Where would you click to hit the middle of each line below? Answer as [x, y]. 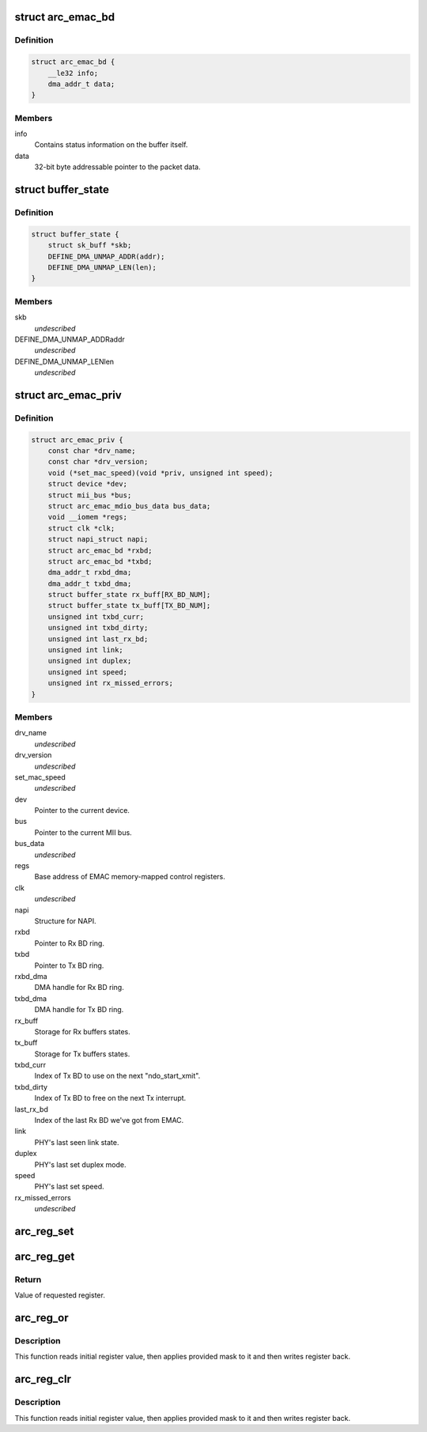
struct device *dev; [88, 484]
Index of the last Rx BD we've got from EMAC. [109, 1120]
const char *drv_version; [98, 462]
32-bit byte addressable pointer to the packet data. [117, 167]
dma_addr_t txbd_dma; [90, 584]
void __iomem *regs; [88, 517]
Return [28, 1279]
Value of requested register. [60, 1295]
